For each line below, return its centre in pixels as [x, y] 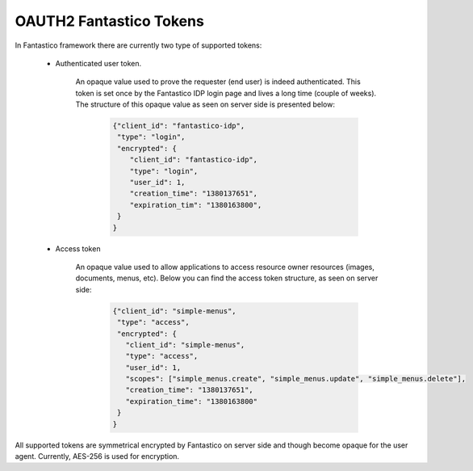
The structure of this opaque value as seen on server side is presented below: [205, 104]
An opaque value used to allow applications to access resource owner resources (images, [225, 267]
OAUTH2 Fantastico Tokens [110, 21]
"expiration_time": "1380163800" [192, 401]
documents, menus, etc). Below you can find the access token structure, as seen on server [227, 278]
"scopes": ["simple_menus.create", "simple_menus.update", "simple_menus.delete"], [296, 379]
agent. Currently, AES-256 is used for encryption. [97, 456]
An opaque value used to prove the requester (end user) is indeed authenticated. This [218, 82]
